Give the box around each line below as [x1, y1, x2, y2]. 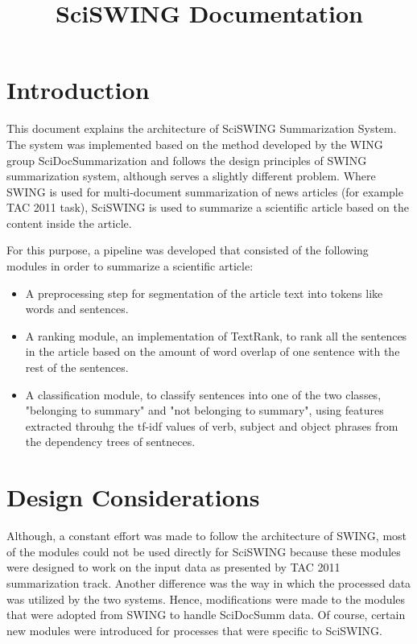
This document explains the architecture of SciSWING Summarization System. [6, 120, 397, 137]
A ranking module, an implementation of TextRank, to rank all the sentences [25, 327, 407, 344]
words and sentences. [25, 300, 129, 317]
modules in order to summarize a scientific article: [6, 258, 254, 275]
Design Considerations [6, 481, 260, 514]
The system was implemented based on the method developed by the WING [6, 135, 383, 152]
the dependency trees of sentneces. [25, 433, 196, 450]
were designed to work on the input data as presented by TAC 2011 [6, 559, 341, 576]
